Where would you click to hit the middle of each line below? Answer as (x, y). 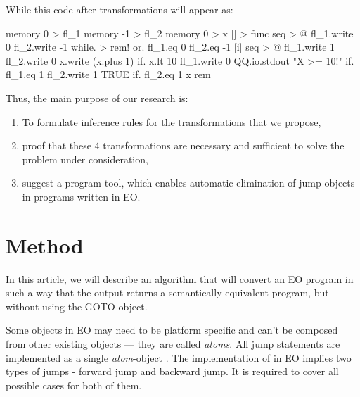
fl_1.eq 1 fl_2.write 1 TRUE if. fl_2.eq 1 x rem (108, 74)
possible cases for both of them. (74, 385)
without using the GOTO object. (77, 306)
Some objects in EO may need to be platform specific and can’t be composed (172, 330)
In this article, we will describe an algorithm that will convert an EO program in (180, 278)
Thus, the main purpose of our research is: (97, 97)
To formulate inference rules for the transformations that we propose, (172, 121)
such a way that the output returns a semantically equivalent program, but (167, 292)
